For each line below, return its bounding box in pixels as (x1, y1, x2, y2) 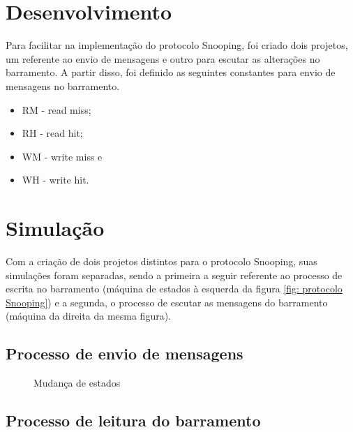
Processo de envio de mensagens (6, 343, 243, 364)
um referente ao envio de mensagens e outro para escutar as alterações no (6, 51, 320, 66)
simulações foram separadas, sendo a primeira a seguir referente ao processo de (6, 267, 343, 282)
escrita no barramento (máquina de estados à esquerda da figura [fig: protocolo (6, 281, 343, 296)
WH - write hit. (22, 172, 89, 187)
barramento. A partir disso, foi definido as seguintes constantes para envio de (6, 65, 336, 80)
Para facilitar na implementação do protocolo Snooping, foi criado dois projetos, (6, 38, 348, 52)
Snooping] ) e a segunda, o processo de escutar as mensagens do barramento (6, 295, 328, 309)
